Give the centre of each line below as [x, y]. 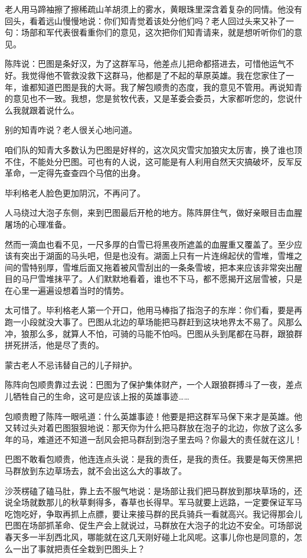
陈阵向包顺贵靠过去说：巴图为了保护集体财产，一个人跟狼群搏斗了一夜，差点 [153, 385]
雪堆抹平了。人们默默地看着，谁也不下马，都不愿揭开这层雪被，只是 [170, 279]
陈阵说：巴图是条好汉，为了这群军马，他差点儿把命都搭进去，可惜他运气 [145, 64]
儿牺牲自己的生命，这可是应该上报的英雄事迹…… [97, 396]
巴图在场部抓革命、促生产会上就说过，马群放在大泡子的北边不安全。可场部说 [153, 525]
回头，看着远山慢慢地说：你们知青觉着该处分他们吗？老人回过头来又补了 [145, 20]
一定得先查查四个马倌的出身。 [87, 173]
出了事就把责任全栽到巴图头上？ [83, 548]
